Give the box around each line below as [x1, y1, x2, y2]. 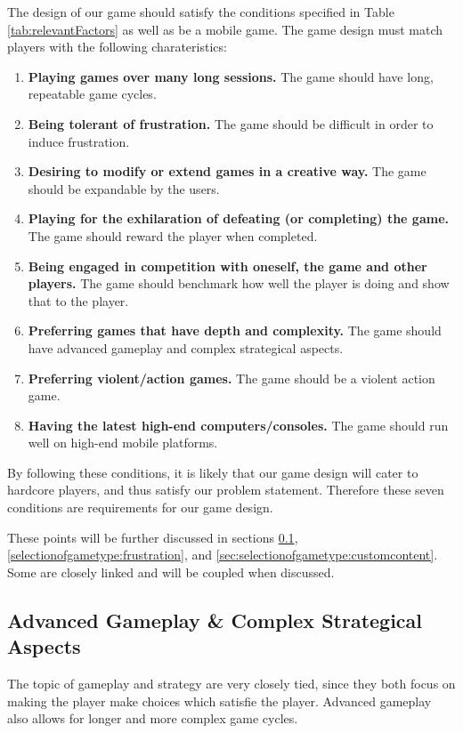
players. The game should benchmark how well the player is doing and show [28, 274, 450, 293]
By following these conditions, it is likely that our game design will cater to [7, 463, 418, 481]
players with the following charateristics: [7, 37, 227, 56]
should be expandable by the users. [28, 179, 220, 197]
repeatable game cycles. [28, 85, 157, 103]
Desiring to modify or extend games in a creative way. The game [28, 162, 426, 181]
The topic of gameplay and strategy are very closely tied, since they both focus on [7, 674, 456, 693]
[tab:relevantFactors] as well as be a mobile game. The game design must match [7, 20, 443, 38]
